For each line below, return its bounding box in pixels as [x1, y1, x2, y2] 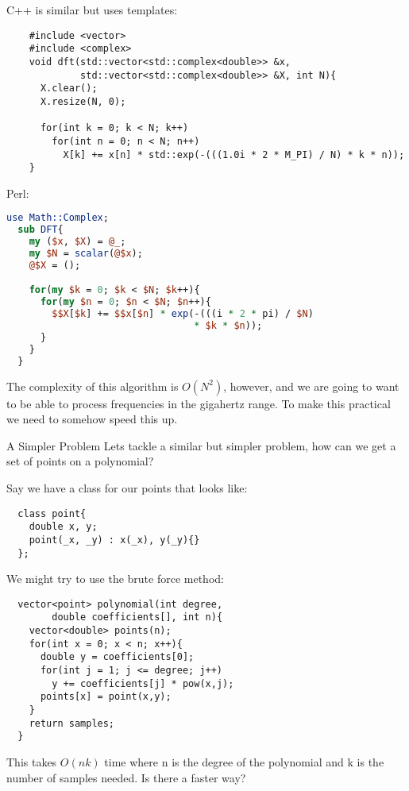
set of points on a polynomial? [6, 453, 154, 469]
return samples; [29, 717, 115, 729]
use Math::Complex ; [6, 212, 109, 224]
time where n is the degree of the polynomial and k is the [104, 753, 384, 770]
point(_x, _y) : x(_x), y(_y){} [29, 534, 200, 546]
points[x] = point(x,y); [40, 691, 172, 703]
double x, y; [29, 521, 98, 533]
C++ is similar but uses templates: [6, 2, 178, 17]
